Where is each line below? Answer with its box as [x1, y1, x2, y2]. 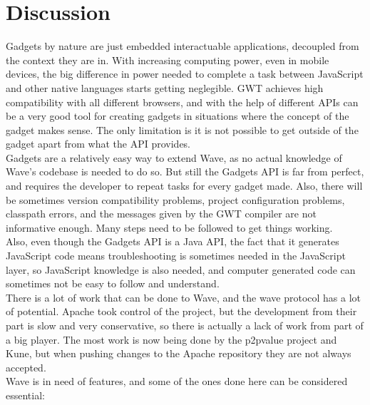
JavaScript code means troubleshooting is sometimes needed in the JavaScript [6, 248, 346, 263]
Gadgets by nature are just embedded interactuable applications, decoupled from [6, 39, 359, 53]
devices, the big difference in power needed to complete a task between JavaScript [6, 66, 364, 81]
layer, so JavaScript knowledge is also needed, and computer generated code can [6, 262, 356, 277]
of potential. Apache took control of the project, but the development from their [6, 304, 357, 319]
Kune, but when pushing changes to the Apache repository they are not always [6, 346, 351, 361]
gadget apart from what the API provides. [6, 136, 191, 151]
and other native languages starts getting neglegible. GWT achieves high [6, 80, 324, 95]
